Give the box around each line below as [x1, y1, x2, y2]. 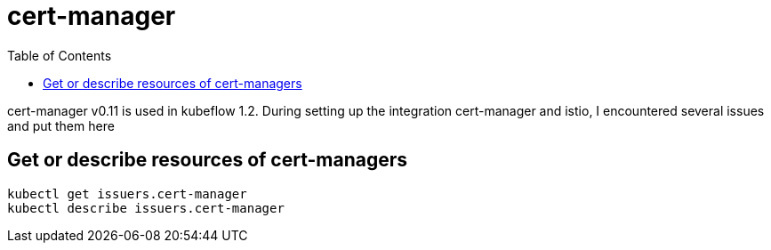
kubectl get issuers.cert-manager [7, 186, 247, 201]
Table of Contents [7, 47, 112, 63]
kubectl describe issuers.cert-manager [7, 200, 285, 215]
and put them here [7, 117, 115, 133]
